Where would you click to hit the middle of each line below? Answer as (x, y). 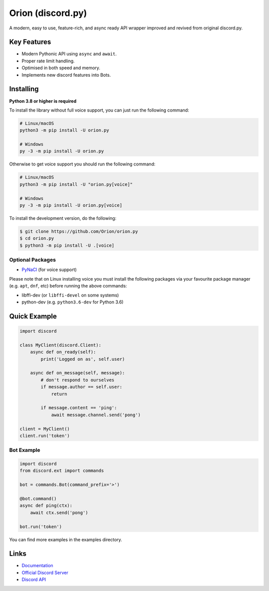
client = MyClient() (45, 429)
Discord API (34, 580)
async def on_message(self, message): (77, 373)
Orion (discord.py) (48, 13)
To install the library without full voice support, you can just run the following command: (99, 110)
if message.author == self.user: (81, 387)
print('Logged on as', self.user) (83, 359)
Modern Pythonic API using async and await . (69, 54)
